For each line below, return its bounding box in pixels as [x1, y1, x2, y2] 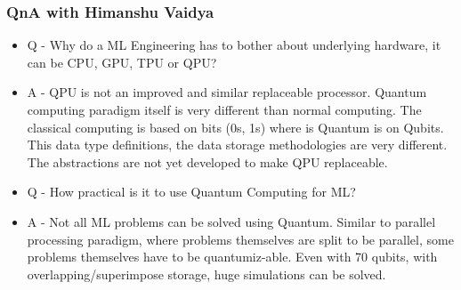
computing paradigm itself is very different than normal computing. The [27, 101, 422, 118]
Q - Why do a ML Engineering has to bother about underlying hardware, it [27, 36, 441, 54]
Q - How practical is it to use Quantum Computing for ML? [27, 182, 356, 201]
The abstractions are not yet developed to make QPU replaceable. [27, 152, 388, 171]
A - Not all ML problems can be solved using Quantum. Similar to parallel [27, 212, 436, 230]
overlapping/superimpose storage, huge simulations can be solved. [27, 264, 386, 283]
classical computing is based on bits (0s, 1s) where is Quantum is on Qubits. [27, 117, 444, 136]
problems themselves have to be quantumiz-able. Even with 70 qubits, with [27, 247, 438, 266]
